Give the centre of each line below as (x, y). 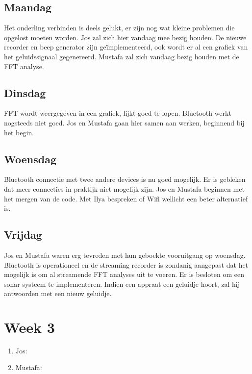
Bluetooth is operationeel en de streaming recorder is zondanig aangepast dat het (126, 264)
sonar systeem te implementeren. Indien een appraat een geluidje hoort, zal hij (122, 284)
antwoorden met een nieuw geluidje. (58, 293)
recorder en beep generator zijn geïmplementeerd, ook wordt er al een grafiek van (126, 47)
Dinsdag (25, 92)
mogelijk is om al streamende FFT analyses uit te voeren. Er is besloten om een (124, 274)
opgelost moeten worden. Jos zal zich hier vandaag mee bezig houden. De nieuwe (125, 37)
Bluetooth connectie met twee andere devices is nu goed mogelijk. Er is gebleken (125, 179)
